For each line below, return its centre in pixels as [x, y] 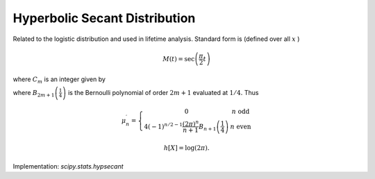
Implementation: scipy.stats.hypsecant [68, 166]
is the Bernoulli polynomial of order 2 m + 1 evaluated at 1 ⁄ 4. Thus [163, 92]
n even [241, 126]
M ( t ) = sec [179, 59]
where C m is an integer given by [59, 80]
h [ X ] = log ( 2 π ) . [186, 148]
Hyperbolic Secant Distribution [104, 18]
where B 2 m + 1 [34, 93]
